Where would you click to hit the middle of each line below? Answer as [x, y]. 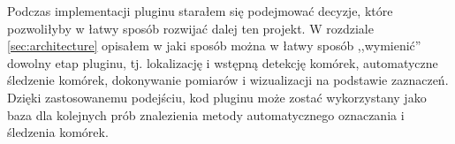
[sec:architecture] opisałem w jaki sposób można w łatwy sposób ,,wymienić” [214, 45]
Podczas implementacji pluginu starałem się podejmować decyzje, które [200, 11]
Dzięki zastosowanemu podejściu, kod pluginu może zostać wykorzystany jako [217, 97]
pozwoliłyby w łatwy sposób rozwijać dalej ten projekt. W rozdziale [190, 28]
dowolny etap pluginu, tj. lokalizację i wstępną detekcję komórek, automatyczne [223, 62]
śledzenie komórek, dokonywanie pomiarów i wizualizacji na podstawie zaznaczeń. [228, 80]
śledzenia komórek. [58, 132]
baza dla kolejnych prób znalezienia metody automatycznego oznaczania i [206, 114]
